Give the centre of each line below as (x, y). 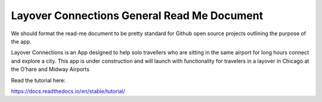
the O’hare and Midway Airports (50, 69)
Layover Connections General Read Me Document (137, 16)
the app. (21, 41)
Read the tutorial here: (38, 80)
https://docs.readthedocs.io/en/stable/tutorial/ (68, 91)
